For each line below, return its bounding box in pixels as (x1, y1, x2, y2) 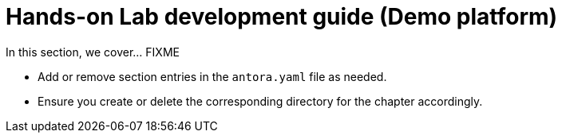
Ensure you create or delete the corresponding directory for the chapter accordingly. (38, 94, 483, 108)
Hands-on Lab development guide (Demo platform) (6, 3, 558, 30)
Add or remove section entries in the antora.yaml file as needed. (38, 69, 387, 83)
